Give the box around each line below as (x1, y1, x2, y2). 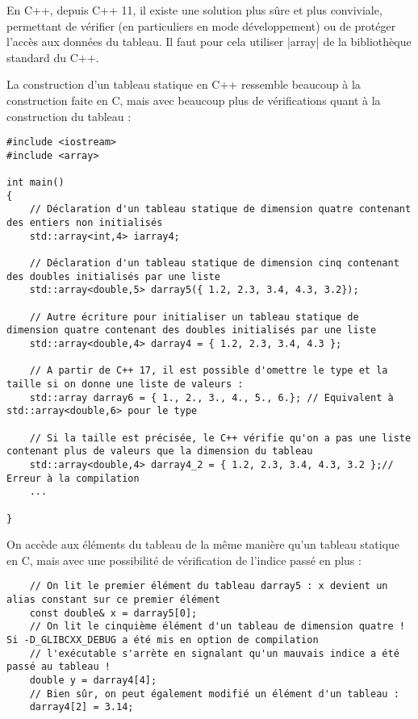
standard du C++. (6, 48, 99, 65)
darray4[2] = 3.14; (29, 701, 134, 713)
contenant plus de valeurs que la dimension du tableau (6, 445, 313, 458)
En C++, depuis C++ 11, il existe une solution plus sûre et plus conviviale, (6, 2, 382, 18)
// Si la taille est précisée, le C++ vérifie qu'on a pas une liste (29, 432, 412, 444)
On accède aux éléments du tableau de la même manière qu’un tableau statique (6, 536, 400, 553)
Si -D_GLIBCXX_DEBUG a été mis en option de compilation (6, 634, 319, 646)
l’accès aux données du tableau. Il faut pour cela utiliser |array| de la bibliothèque (6, 33, 412, 50)
